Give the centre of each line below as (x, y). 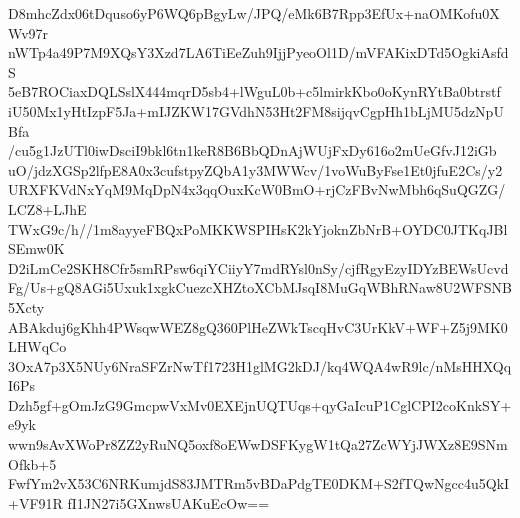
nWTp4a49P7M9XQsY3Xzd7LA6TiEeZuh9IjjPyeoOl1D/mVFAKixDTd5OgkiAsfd (258, 52)
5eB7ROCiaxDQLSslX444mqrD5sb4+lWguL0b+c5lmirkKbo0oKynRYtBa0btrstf (254, 91)
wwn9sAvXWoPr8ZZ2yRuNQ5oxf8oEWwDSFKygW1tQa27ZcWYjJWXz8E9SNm (258, 444)
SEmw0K (36, 248)
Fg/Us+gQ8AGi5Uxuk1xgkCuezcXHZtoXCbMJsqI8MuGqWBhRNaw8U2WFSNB (260, 287)
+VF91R (35, 502)
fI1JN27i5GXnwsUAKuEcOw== (168, 502)
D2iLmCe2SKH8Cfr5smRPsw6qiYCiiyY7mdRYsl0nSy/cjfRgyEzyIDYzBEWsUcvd (258, 267)
